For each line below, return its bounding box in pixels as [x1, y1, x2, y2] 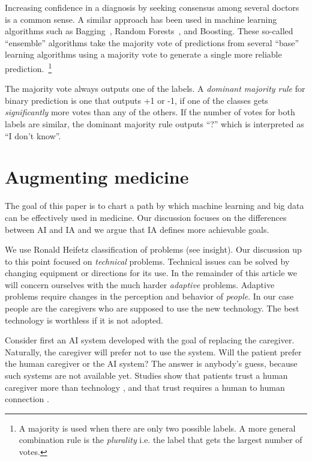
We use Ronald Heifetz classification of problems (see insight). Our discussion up [5, 243, 302, 256]
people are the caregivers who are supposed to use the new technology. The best [5, 302, 299, 315]
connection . [5, 393, 49, 405]
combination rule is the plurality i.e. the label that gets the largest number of [19, 433, 302, 446]
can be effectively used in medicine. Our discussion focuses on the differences [5, 211, 287, 223]
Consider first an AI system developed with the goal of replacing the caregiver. [5, 334, 295, 346]
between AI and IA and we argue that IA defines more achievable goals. [5, 223, 269, 235]
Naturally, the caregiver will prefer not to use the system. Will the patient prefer [5, 345, 302, 358]
